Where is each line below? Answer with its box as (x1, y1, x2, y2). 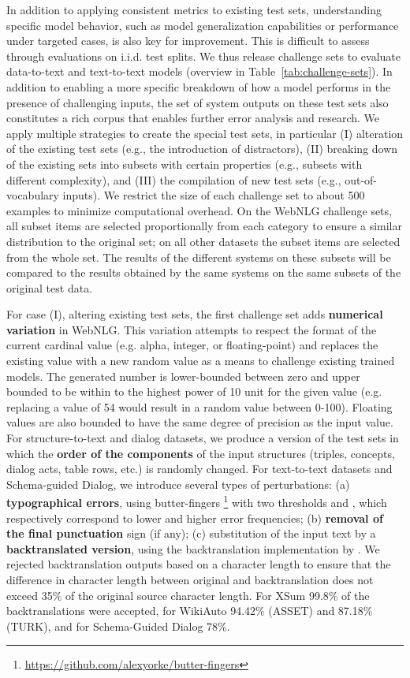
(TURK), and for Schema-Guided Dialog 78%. (6, 617, 230, 634)
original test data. (6, 279, 93, 296)
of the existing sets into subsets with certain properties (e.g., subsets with (6, 155, 363, 172)
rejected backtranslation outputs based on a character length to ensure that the (6, 556, 391, 572)
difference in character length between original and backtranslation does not (6, 572, 374, 588)
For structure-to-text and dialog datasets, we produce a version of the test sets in (6, 430, 399, 446)
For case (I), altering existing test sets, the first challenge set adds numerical (6, 306, 383, 322)
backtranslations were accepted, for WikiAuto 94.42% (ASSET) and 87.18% (6, 602, 373, 619)
